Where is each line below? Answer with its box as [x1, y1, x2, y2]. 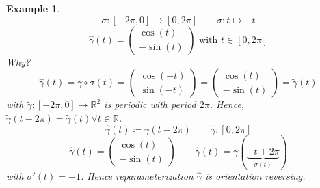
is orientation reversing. [204, 168, 306, 183]
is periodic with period [104, 97, 196, 111]
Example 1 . [6, 1, 60, 15]
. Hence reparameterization [80, 168, 194, 183]
